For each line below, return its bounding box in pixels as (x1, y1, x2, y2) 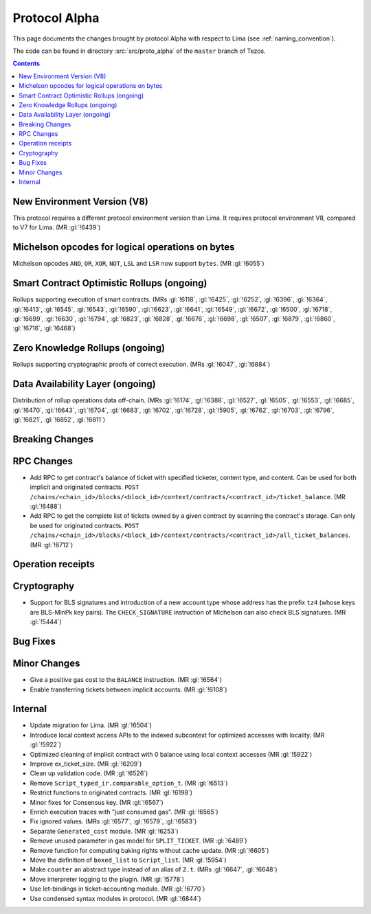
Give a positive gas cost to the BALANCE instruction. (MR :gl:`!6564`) (30, 676, 223, 684)
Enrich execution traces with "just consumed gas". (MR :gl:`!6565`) (30, 808, 219, 816)
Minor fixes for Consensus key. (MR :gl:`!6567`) (30, 798, 164, 806)
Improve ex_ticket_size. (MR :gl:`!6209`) (30, 759, 142, 768)
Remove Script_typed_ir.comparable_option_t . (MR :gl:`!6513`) (30, 779, 228, 787)
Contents (12, 59, 41, 68)
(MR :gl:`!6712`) (30, 540, 74, 549)
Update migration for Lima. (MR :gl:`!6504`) (30, 721, 153, 729)
